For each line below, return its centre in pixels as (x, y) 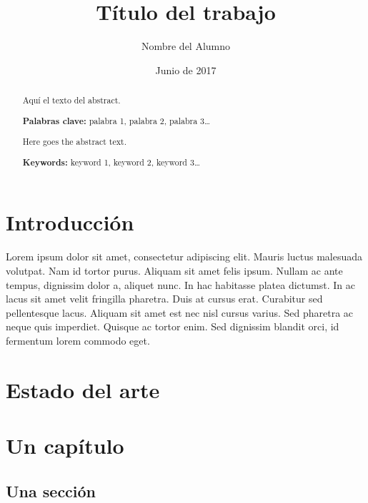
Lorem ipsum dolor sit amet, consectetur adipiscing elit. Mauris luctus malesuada (184, 256)
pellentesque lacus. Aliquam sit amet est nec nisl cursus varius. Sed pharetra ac (180, 312)
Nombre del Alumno (186, 46)
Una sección (51, 491)
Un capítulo (65, 446)
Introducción (70, 222)
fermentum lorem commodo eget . (78, 340)
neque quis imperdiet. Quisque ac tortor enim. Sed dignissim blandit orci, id (173, 326)
